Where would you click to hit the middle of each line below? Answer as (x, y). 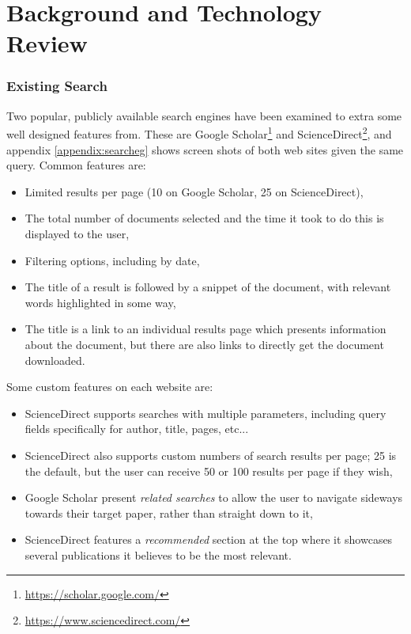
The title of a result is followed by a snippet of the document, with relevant (208, 287)
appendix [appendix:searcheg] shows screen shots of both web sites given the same (205, 149)
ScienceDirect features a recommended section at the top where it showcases (209, 539)
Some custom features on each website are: (110, 387)
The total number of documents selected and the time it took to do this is (204, 218)
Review (47, 43)
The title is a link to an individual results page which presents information (205, 329)
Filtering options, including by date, (112, 260)
